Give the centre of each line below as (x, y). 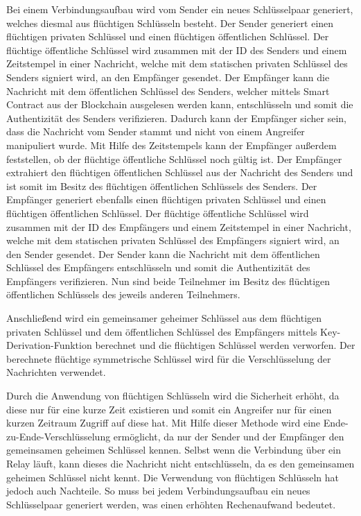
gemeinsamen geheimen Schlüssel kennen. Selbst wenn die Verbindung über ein (174, 450)
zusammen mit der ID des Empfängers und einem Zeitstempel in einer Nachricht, (179, 226)
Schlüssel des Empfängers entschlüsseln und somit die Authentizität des (158, 267)
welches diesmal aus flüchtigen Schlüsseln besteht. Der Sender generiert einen (170, 23)
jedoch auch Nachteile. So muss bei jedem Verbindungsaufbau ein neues (158, 491)
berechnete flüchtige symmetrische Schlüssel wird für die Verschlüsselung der (169, 358)
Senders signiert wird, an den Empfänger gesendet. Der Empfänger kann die (168, 77)
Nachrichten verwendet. (56, 372)
